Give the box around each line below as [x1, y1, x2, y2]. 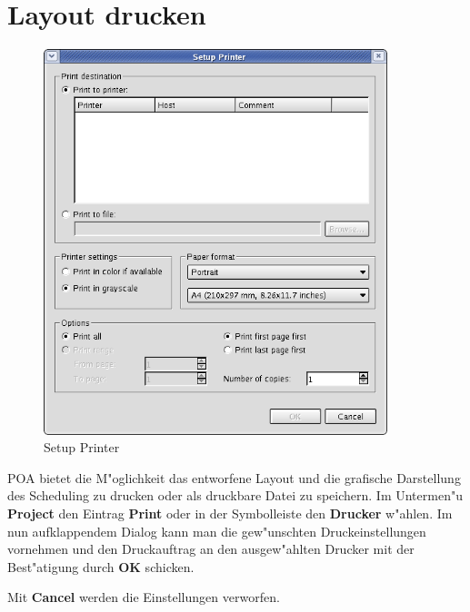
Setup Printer [44, 438, 120, 457]
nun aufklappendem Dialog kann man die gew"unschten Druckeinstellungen [7, 521, 426, 540]
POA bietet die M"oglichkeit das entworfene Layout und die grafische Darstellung [7, 468, 461, 487]
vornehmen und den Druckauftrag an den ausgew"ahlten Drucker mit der [7, 539, 415, 558]
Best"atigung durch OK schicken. [7, 557, 195, 576]
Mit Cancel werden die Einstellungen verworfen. [7, 587, 280, 607]
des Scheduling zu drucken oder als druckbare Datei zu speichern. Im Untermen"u [7, 486, 463, 505]
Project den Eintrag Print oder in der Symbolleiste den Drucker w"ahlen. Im [7, 504, 453, 523]
